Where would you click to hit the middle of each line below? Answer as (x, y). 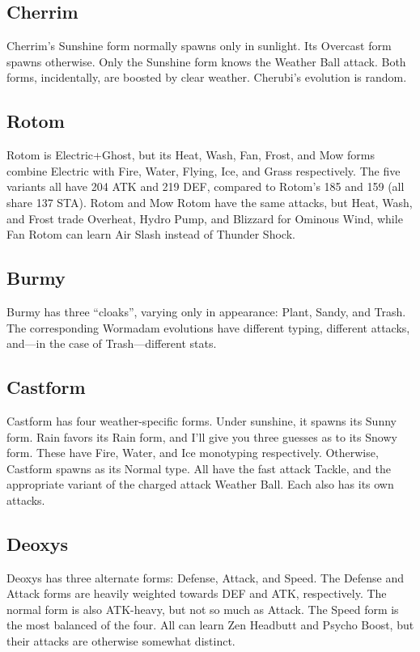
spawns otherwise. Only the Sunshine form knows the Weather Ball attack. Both (206, 61)
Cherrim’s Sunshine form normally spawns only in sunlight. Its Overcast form (199, 46)
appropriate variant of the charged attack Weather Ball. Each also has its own (200, 484)
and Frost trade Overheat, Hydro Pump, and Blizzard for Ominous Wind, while (205, 218)
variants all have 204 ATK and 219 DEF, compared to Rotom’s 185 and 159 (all (206, 186)
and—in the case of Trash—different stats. (112, 343)
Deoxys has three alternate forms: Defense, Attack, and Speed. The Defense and (206, 577)
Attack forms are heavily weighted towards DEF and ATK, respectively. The (197, 593)
